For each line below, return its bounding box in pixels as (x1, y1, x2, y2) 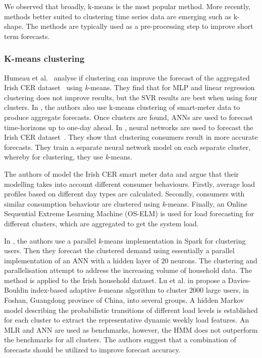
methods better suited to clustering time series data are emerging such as (4, 11, 232, 21)
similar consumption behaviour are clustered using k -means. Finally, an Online (4, 198, 247, 209)
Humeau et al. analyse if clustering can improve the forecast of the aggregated (4, 72, 250, 83)
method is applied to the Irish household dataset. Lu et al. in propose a (4, 274, 226, 285)
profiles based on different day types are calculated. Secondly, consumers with (4, 188, 245, 199)
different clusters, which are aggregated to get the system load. (4, 218, 199, 228)
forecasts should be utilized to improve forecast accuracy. (4, 344, 181, 355)
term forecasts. (4, 30, 50, 41)
